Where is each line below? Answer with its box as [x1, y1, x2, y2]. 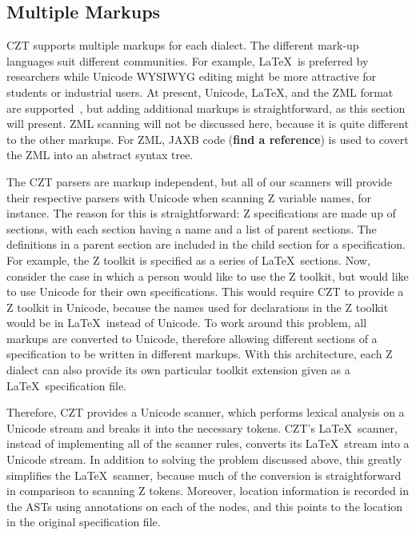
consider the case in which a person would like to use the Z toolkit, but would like [6, 267, 409, 284]
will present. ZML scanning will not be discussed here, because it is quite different [6, 115, 409, 132]
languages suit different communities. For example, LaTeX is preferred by [6, 52, 369, 69]
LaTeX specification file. [6, 377, 126, 393]
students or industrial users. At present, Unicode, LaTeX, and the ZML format [6, 83, 394, 100]
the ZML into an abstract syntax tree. [6, 146, 194, 163]
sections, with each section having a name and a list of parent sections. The [6, 220, 377, 237]
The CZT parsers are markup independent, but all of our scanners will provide [6, 173, 393, 190]
